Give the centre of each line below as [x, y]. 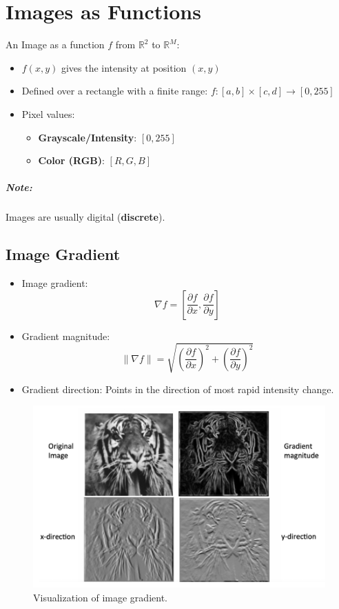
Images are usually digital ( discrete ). [85, 217]
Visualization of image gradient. [100, 597]
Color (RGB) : [71, 160]
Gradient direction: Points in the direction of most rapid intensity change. [178, 389]
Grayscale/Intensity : [88, 137]
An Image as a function [55, 44]
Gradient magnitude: [66, 336]
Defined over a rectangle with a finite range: [115, 91]
